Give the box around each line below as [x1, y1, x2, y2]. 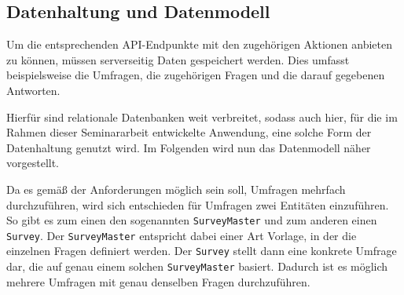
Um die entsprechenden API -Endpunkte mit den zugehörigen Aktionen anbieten [6, 36, 392, 53]
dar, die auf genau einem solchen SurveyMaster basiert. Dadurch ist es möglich [6, 258, 388, 275]
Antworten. [6, 82, 61, 98]
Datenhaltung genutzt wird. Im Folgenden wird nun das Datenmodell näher [6, 139, 371, 155]
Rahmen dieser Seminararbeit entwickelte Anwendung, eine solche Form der [6, 124, 372, 140]
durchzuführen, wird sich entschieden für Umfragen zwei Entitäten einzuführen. [6, 196, 389, 213]
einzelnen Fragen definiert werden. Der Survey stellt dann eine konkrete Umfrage [6, 242, 397, 259]
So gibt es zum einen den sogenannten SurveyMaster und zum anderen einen [6, 212, 377, 228]
